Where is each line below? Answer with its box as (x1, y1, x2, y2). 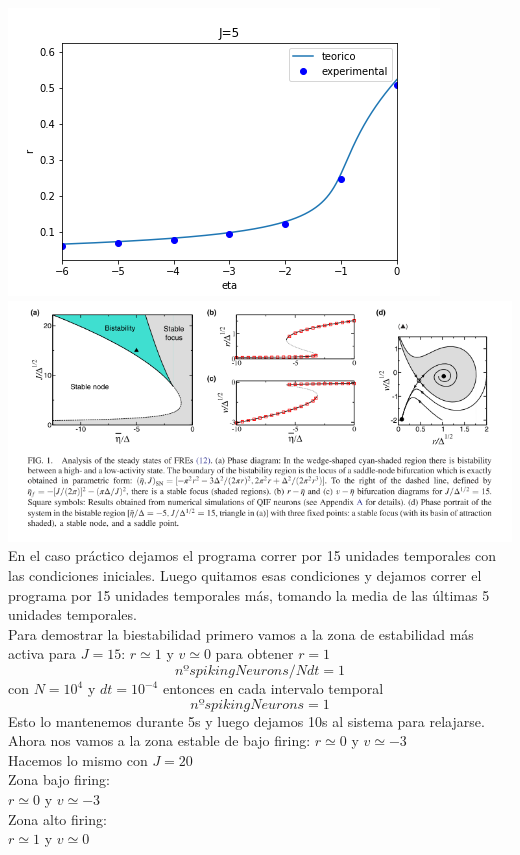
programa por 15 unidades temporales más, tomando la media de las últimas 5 (8, 584, 490, 605)
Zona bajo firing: (8, 769, 110, 790)
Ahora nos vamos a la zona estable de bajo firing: (8, 730, 311, 751)
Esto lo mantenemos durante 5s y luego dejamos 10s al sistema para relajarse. (8, 710, 485, 731)
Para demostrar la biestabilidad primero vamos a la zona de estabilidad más (8, 623, 474, 644)
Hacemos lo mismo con (8, 749, 148, 770)
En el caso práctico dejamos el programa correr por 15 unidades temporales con (8, 545, 497, 566)
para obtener (215, 643, 294, 664)
